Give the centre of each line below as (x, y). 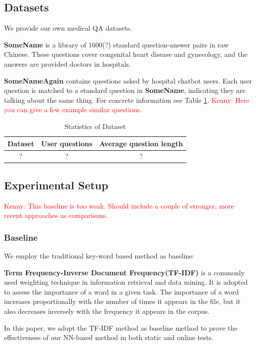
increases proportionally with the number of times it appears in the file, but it (122, 301)
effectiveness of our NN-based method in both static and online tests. (109, 337)
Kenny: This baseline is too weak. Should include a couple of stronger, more (119, 205)
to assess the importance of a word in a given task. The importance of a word (122, 291)
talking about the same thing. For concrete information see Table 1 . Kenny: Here (127, 100)
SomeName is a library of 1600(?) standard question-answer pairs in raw (116, 44)
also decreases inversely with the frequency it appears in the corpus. (107, 311)
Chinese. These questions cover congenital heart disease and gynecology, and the (126, 54)
